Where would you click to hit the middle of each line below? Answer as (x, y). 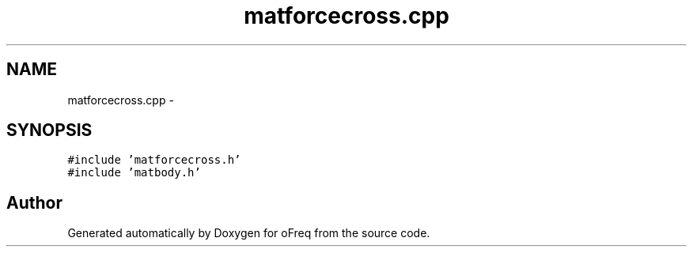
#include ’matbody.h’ (134, 173)
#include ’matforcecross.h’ (154, 160)
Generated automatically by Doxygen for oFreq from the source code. (249, 233)
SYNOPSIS (49, 130)
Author (34, 202)
